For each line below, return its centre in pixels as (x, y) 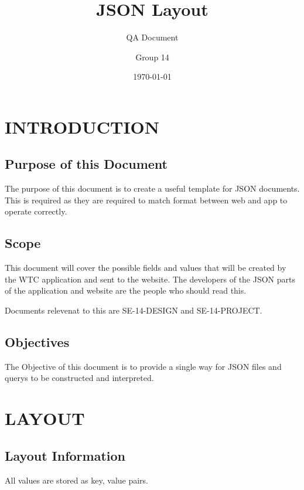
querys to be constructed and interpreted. (79, 378)
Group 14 (152, 57)
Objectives (37, 342)
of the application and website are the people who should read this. (126, 290)
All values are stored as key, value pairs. (77, 480)
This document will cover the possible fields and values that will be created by (146, 268)
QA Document (152, 37)
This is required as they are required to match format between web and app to (146, 200)
